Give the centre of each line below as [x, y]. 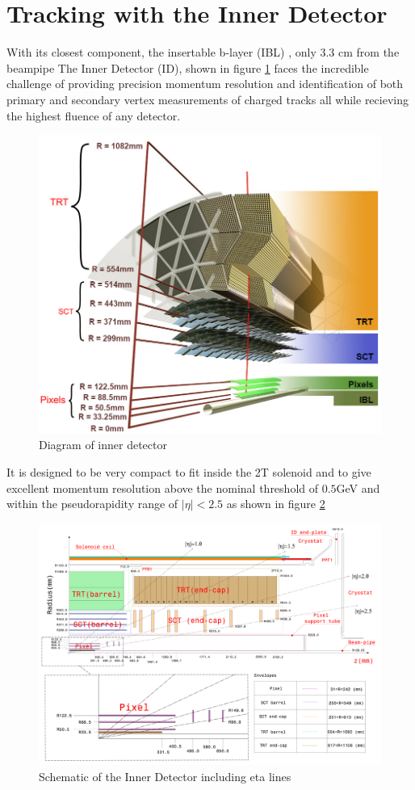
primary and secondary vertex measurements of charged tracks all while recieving [207, 99]
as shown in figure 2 [276, 504]
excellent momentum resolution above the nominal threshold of [163, 487]
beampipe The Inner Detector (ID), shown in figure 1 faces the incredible [188, 67]
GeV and [358, 487]
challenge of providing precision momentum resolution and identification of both [205, 84]
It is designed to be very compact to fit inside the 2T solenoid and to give [189, 471]
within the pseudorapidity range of [92, 504]
